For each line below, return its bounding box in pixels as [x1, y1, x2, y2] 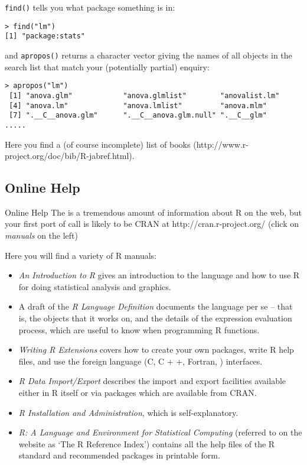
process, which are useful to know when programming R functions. [18, 323, 260, 336]
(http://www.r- [193, 138, 249, 150]
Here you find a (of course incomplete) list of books [5, 138, 191, 150]
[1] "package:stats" [5, 32, 86, 41]
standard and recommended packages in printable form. [18, 449, 220, 461]
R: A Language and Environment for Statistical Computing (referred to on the [18, 426, 302, 438]
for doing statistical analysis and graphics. [18, 280, 171, 292]
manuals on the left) [5, 229, 78, 242]
